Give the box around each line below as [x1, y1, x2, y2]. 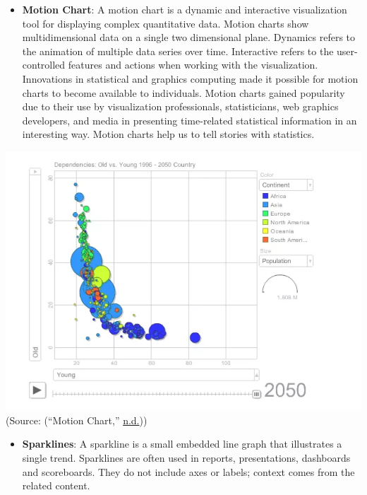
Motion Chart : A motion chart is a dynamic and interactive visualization [22, 2, 347, 16]
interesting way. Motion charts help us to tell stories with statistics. [22, 127, 315, 141]
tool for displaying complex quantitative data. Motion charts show [22, 16, 309, 30]
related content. [22, 478, 90, 493]
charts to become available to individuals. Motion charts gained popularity [22, 85, 345, 100]
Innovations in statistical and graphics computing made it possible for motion [22, 71, 359, 86]
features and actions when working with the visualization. [68, 57, 318, 72]
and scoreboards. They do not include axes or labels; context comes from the [22, 464, 355, 479]
